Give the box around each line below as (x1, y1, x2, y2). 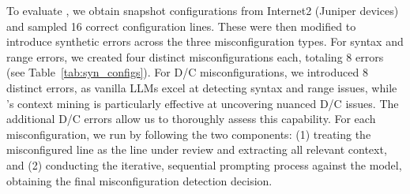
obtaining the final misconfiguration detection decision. (6, 172, 273, 188)
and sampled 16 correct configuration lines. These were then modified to (6, 17, 356, 34)
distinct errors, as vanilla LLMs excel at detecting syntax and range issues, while (6, 79, 397, 95)
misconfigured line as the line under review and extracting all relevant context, (6, 141, 387, 158)
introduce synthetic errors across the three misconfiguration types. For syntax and (6, 33, 404, 50)
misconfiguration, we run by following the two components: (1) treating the (6, 125, 371, 142)
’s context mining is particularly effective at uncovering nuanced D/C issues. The (6, 95, 399, 111)
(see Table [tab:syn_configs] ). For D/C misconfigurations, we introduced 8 (6, 64, 368, 80)
